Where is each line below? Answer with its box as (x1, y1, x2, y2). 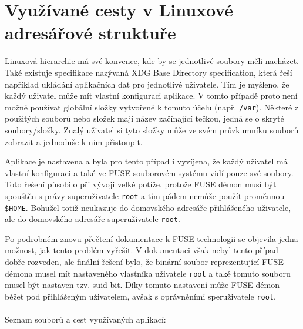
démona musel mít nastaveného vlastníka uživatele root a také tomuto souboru (5, 267, 291, 279)
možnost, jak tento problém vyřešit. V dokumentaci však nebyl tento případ (5, 244, 278, 256)
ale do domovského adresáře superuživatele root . (5, 213, 180, 225)
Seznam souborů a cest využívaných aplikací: (5, 313, 166, 325)
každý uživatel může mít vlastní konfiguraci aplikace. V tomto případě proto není (5, 89, 298, 102)
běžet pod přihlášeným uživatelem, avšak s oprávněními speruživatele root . (5, 290, 276, 302)
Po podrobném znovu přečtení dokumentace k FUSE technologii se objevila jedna (5, 232, 298, 244)
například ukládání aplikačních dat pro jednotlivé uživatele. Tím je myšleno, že (5, 78, 289, 90)
